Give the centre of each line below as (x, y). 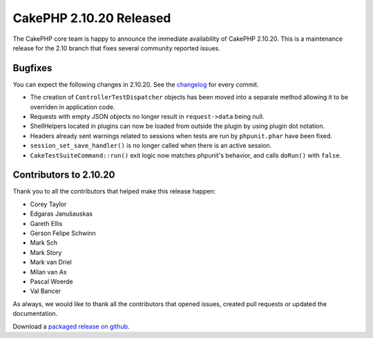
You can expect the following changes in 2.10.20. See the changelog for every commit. (136, 84)
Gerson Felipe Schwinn (63, 233)
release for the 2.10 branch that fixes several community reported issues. (117, 48)
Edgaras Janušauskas (61, 214)
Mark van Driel (51, 262)
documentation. (35, 314)
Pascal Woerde (51, 281)
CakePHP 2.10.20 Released (92, 18)
